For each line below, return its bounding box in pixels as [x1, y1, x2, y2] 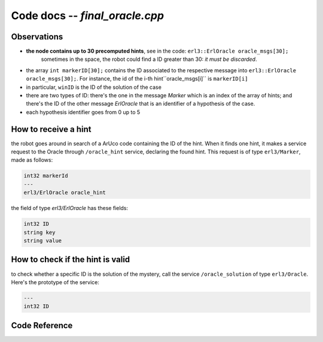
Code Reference [11, 320, 73, 331]
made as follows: [11, 156, 53, 164]
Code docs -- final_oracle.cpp [11, 9, 164, 22]
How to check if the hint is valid [11, 254, 130, 265]
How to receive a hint [11, 124, 92, 134]
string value [23, 238, 62, 244]
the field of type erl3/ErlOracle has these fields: [11, 205, 129, 212]
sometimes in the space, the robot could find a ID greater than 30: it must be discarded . [41, 56, 257, 63]
